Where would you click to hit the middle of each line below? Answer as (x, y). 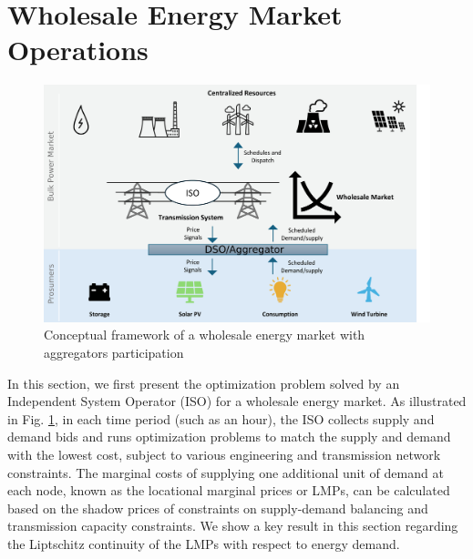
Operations (78, 50)
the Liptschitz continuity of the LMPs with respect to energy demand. (204, 543)
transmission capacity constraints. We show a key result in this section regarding (233, 526)
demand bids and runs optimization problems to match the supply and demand (229, 437)
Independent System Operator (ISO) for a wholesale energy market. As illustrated (237, 401)
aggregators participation (114, 352)
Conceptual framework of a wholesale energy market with (205, 335)
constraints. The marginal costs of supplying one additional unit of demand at (226, 472)
